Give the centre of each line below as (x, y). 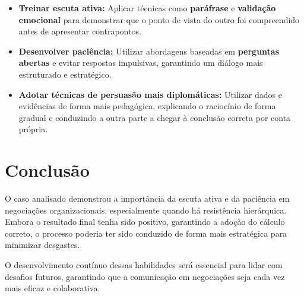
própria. (33, 129)
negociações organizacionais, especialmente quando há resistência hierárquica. (146, 210)
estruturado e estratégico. (65, 74)
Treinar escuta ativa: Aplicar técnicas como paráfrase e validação (147, 8)
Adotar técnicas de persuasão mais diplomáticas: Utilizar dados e (150, 94)
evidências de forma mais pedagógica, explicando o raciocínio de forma (147, 106)
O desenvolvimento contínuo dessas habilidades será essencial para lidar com (144, 265)
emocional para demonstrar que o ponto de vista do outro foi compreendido (159, 19)
